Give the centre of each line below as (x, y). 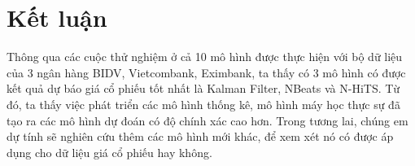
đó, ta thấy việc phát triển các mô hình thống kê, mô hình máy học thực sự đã (203, 104)
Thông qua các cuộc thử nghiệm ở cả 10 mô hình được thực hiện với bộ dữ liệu (205, 57)
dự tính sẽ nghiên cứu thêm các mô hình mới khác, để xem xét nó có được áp (200, 136)
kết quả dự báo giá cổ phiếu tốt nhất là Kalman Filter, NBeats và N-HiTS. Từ (203, 88)
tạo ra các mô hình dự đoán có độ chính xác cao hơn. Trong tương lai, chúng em (207, 120)
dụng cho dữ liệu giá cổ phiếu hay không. (109, 152)
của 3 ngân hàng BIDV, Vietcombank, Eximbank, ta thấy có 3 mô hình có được (206, 72)
